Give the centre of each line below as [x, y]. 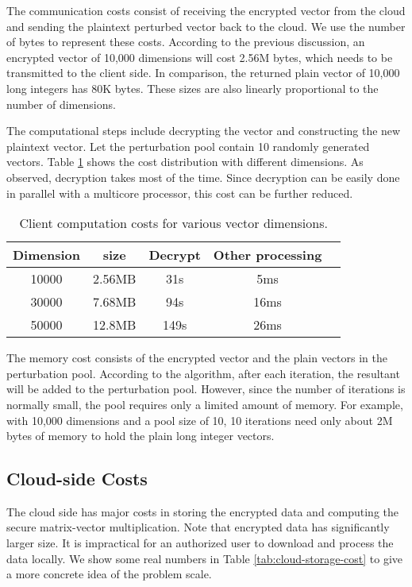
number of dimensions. [61, 104]
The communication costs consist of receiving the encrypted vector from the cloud [206, 10]
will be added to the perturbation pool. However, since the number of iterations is [206, 389]
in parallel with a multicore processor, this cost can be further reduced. [180, 193]
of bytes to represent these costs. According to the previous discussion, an [186, 42]
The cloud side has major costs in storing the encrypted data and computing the [203, 511]
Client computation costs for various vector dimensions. [173, 223]
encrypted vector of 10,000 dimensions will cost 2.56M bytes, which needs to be [200, 57]
